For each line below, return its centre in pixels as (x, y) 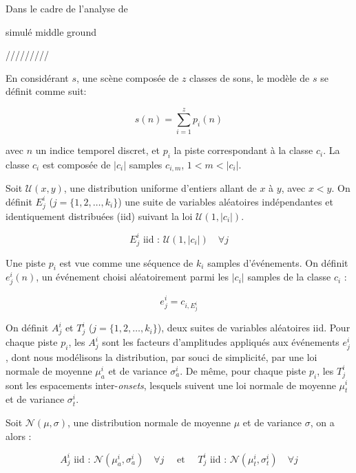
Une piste (26, 262)
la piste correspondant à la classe (243, 150)
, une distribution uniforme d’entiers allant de (160, 188)
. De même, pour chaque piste (243, 370)
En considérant (37, 77)
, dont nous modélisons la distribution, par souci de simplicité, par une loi (161, 357)
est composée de (76, 164)
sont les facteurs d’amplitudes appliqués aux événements (221, 342)
